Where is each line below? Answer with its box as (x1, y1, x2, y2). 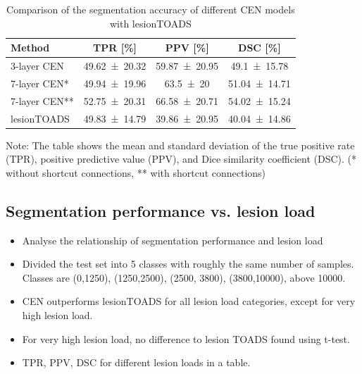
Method (11, 40, 50, 55)
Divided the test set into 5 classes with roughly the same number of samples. (22, 256, 354, 271)
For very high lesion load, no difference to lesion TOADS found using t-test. (22, 331, 350, 346)
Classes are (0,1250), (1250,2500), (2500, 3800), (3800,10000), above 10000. (22, 270, 346, 285)
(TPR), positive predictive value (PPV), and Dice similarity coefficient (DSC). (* (6, 151, 357, 166)
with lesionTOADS (109, 15, 192, 30)
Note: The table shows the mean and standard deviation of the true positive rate (6, 137, 355, 152)
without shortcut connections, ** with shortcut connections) (6, 165, 266, 180)
